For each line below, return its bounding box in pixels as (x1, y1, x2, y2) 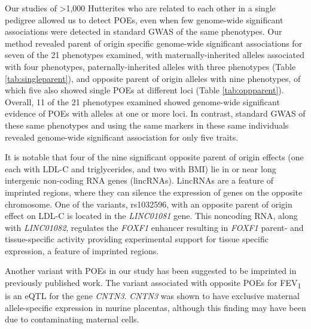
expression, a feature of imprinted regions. (5, 244, 159, 257)
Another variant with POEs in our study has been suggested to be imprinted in (5, 264, 297, 277)
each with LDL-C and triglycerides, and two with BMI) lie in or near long (5, 162, 276, 175)
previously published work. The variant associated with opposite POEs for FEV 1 (5, 276, 301, 290)
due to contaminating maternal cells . (5, 313, 139, 325)
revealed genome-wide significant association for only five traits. (5, 130, 239, 143)
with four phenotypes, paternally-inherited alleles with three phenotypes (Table (5, 60, 296, 72)
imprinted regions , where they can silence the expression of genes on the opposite (5, 185, 303, 198)
